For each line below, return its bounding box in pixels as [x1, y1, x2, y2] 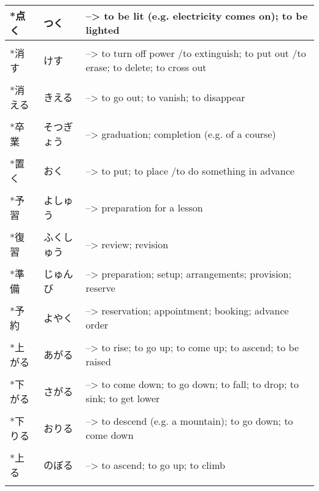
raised [85, 354, 111, 368]
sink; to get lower [85, 391, 160, 405]
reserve [85, 281, 115, 295]
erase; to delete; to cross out [85, 60, 207, 74]
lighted [85, 23, 120, 37]
